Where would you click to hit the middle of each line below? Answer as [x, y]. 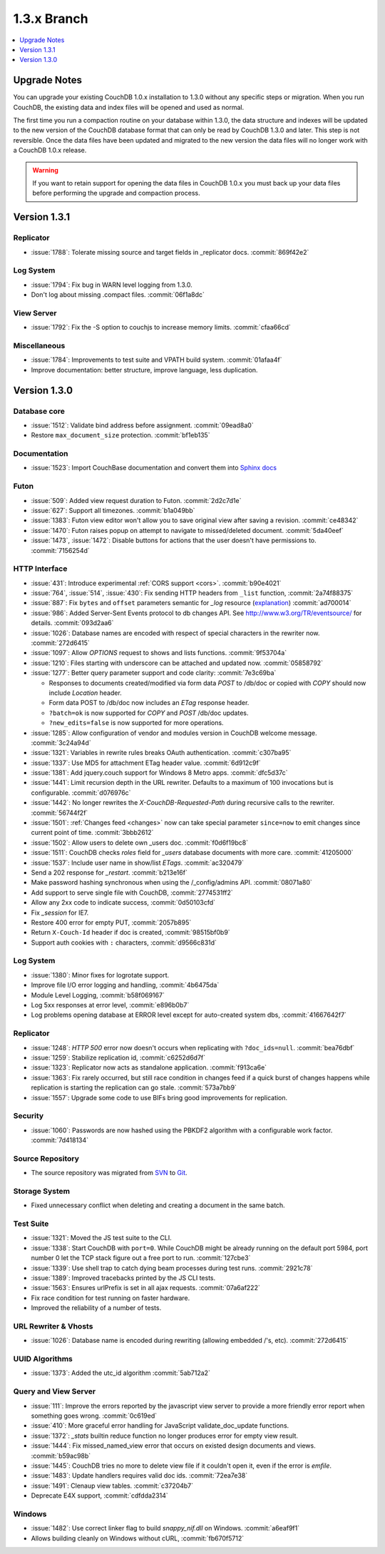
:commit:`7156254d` [61, 550]
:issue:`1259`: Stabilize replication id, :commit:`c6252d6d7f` [118, 1057]
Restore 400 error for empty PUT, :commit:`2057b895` [111, 922]
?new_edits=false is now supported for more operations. [136, 723]
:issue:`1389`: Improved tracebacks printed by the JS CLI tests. [123, 1278]
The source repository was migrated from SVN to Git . [109, 1173]
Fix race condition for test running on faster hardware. [111, 1298]
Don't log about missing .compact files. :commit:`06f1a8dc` [118, 295]
